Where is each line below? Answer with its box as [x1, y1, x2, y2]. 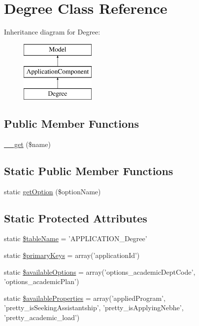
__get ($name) [4, 139, 51, 149]
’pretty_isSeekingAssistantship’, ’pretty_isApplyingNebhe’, [4, 302, 184, 313]
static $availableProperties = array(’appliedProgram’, [4, 292, 166, 303]
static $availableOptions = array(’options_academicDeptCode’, [4, 266, 196, 277]
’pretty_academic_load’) [4, 312, 80, 323]
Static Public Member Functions [4, 163, 173, 178]
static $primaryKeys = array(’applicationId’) [4, 250, 140, 260]
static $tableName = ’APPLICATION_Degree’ [4, 233, 147, 244]
